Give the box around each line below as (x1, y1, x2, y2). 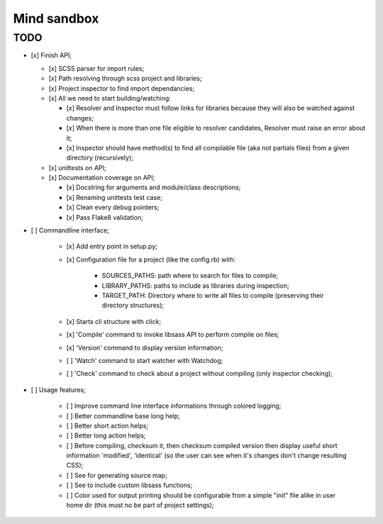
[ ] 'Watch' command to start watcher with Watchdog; (66, 356, 223, 364)
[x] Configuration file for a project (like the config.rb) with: (66, 255, 235, 264)
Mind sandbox (13, 11, 99, 26)
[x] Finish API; (30, 51, 72, 60)
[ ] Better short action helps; (66, 421, 149, 430)
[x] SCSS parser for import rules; (48, 64, 145, 72)
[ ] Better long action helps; (66, 431, 146, 440)
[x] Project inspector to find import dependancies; (48, 84, 195, 92)
